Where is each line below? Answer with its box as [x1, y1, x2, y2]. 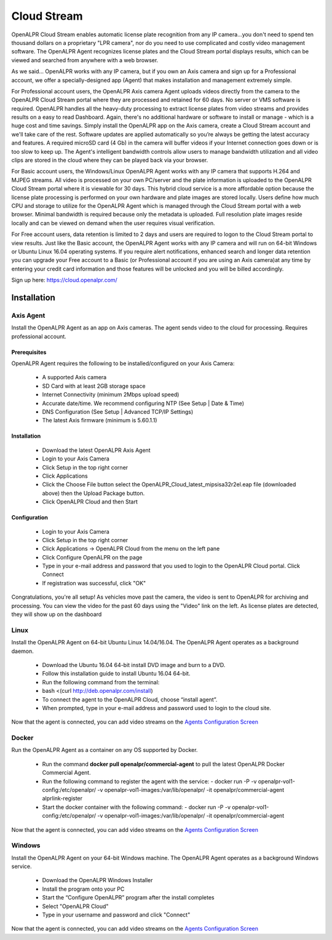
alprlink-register [42, 795, 83, 802]
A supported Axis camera [42, 374, 107, 381]
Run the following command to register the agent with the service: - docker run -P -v [42, 778, 257, 785]
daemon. [11, 647, 34, 655]
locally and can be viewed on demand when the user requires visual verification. [11, 219, 215, 227]
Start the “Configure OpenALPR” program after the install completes [42, 894, 215, 901]
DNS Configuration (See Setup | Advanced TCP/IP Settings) [42, 408, 194, 415]
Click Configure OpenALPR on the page [42, 553, 143, 561]
